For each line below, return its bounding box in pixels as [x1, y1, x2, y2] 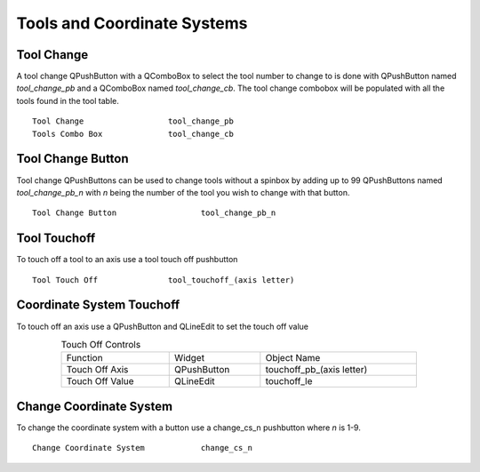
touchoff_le [265, 375, 313, 388]
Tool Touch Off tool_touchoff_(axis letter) [32, 275, 295, 284]
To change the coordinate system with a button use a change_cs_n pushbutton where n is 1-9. [16, 422, 362, 433]
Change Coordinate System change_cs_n [32, 443, 253, 453]
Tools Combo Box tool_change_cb [32, 129, 235, 139]
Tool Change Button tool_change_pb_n [32, 208, 276, 218]
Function [66, 352, 103, 364]
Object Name [265, 352, 321, 364]
